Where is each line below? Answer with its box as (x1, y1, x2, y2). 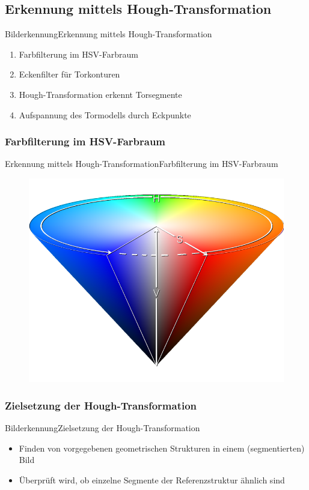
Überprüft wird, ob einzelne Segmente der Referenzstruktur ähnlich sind (19, 473, 285, 486)
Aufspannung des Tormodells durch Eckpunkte (19, 108, 191, 121)
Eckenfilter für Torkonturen (19, 68, 120, 80)
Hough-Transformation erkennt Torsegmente (19, 88, 182, 100)
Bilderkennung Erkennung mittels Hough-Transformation (5, 28, 212, 40)
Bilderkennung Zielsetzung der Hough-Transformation (5, 421, 200, 434)
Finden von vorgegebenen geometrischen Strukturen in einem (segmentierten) (19, 441, 305, 454)
